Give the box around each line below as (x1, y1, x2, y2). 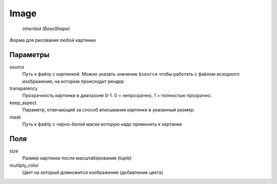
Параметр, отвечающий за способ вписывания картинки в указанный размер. (22, 107, 195, 113)
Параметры (9, 50, 50, 59)
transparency (9, 85, 38, 91)
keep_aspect (9, 100, 37, 106)
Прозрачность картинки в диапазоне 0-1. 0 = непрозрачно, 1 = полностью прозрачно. (22, 93, 212, 99)
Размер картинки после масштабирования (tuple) (22, 155, 132, 161)
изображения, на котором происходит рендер (22, 78, 124, 84)
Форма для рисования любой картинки (9, 37, 96, 43)
